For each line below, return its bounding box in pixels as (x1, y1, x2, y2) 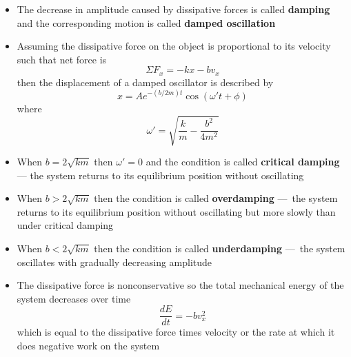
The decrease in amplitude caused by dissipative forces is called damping (17, 2, 330, 16)
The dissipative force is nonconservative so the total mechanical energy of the (17, 278, 344, 292)
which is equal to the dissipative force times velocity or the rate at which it (17, 325, 335, 339)
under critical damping (17, 218, 114, 232)
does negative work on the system (17, 338, 160, 353)
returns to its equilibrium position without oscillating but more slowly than (17, 204, 336, 218)
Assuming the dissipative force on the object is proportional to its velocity (17, 39, 331, 53)
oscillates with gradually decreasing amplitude (17, 254, 212, 269)
